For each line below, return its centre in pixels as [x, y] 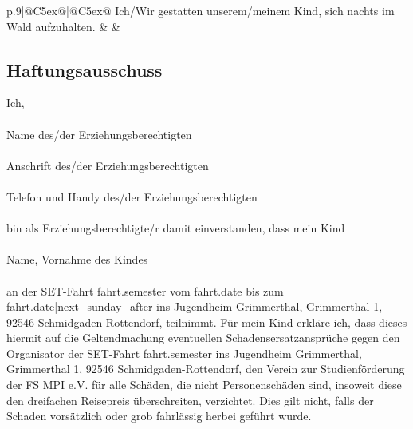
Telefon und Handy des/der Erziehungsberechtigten [132, 196]
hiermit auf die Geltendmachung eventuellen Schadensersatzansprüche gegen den [203, 338]
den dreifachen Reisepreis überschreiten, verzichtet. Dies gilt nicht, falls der [190, 400]
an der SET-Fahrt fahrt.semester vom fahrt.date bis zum [145, 290]
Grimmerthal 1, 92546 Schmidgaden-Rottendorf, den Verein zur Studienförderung [206, 369]
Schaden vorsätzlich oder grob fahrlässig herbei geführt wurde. [159, 416]
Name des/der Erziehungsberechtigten [99, 134]
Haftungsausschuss [85, 69]
